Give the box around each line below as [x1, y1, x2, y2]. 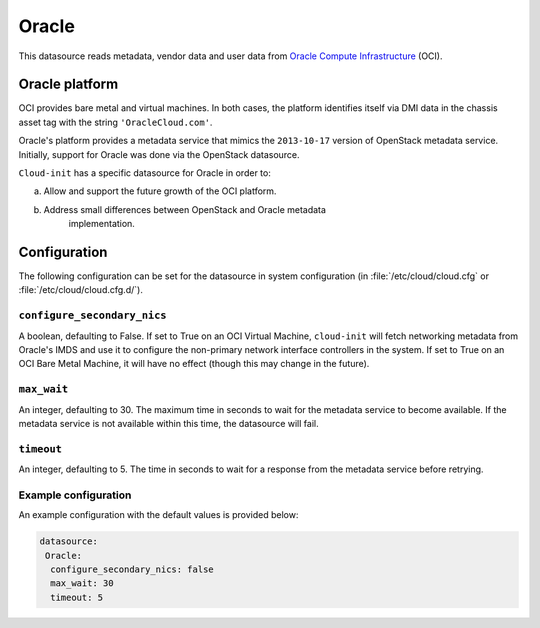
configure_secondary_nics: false [50, 563, 214, 575]
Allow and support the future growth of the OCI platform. [43, 185, 277, 197]
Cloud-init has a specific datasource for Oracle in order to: [18, 167, 272, 179]
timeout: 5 [50, 591, 104, 603]
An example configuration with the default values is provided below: [18, 509, 299, 521]
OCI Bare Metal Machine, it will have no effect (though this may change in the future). [18, 358, 370, 370]
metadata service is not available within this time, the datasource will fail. [18, 417, 319, 429]
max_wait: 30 [50, 578, 114, 589]
